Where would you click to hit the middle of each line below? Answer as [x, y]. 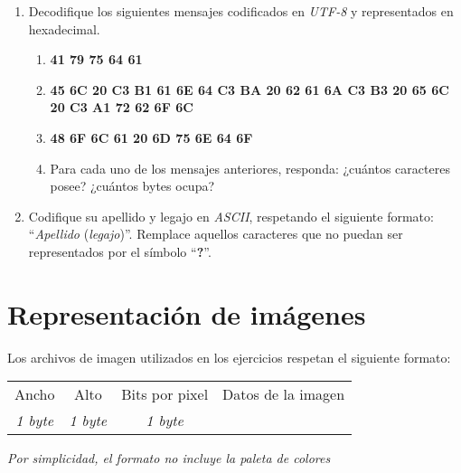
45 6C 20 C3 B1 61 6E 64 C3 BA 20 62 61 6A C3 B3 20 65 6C [249, 89]
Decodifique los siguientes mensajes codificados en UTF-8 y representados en [241, 11]
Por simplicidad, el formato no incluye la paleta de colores [169, 458]
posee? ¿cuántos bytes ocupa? [132, 186]
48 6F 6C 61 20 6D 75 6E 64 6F [151, 137]
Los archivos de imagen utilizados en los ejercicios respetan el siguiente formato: [229, 357]
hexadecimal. [64, 28]
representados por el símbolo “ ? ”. [120, 251]
